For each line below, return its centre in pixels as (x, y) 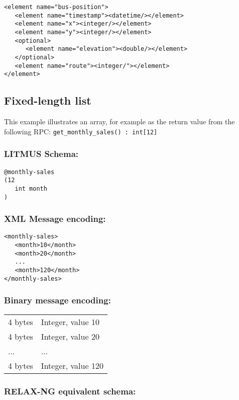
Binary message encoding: (57, 300)
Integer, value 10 (70, 322)
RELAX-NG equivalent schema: (70, 391)
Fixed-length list (48, 100)
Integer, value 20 (70, 336)
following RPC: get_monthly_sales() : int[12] (81, 131)
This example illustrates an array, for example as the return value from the (119, 122)
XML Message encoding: (55, 219)
